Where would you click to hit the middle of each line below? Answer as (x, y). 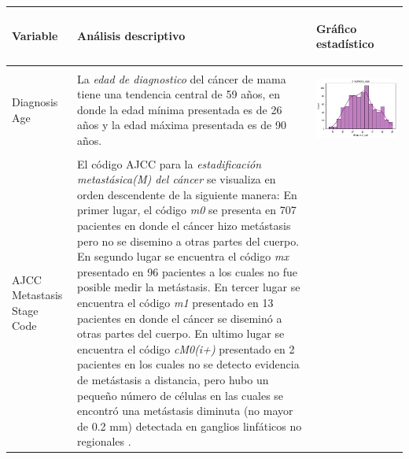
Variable (35, 36)
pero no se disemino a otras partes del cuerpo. (188, 241)
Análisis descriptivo (131, 36)
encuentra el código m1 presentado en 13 (175, 302)
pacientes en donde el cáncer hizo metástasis (184, 226)
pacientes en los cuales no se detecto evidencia (188, 364)
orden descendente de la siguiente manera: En (187, 194)
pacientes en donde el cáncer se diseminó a (180, 318)
